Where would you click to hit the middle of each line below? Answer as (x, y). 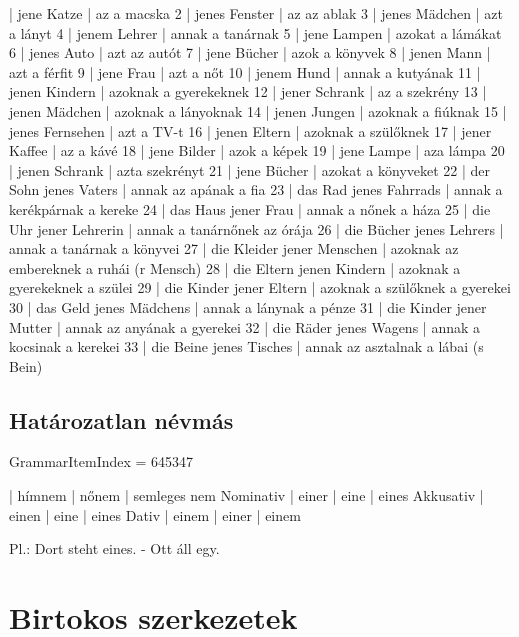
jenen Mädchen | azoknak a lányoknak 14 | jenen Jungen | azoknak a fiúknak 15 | (258, 110)
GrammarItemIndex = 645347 (101, 461)
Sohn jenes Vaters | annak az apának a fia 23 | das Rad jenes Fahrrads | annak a (256, 189)
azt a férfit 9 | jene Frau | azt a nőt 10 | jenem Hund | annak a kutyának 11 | (245, 71)
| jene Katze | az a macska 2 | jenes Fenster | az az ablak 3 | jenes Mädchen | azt (256, 13)
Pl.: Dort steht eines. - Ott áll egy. (114, 548)
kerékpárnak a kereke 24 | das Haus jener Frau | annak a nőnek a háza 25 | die (250, 208)
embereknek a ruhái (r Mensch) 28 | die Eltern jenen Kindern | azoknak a (235, 267)
